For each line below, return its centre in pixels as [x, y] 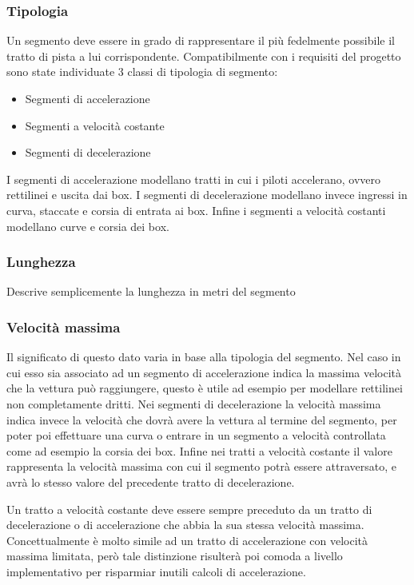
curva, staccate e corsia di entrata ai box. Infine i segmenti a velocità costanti [196, 210]
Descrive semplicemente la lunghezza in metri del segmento [151, 291]
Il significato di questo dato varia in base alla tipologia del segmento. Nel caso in [204, 357]
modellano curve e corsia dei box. [88, 226]
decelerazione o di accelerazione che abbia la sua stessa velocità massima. [185, 525]
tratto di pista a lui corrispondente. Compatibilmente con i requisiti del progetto [204, 56]
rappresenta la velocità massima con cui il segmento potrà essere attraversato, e [201, 466]
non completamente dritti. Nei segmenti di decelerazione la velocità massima [194, 403]
